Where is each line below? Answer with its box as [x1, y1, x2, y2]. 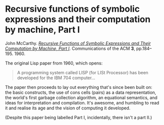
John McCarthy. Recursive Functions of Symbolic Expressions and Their [5, 40, 151, 46]
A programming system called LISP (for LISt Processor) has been [17, 69, 148, 75]
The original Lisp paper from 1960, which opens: [5, 60, 103, 66]
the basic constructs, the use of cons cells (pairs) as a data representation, [5, 89, 157, 95]
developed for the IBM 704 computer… [17, 75, 95, 81]
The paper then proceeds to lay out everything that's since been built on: [5, 84, 153, 90]
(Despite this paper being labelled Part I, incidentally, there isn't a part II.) [5, 114, 152, 120]
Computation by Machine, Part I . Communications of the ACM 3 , [5, 45, 136, 51]
